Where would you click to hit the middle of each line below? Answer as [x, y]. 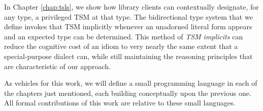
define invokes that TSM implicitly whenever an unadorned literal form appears [128, 26]
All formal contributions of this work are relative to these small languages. [120, 103]
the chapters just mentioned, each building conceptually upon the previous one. [128, 93]
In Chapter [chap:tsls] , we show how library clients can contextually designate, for [131, 7]
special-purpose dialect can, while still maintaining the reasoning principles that [128, 56]
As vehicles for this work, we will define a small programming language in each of [131, 83]
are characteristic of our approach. [57, 66]
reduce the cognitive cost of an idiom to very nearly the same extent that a [121, 46]
